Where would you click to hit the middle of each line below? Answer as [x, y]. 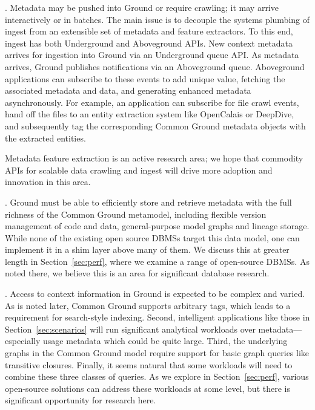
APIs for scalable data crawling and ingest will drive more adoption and [139, 170]
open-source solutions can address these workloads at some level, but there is [148, 388]
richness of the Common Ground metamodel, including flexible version [136, 214]
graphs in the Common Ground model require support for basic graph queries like [157, 353]
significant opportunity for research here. [81, 400]
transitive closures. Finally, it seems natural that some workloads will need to [149, 364]
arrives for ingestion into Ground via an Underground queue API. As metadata [152, 55]
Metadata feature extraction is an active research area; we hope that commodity [154, 158]
